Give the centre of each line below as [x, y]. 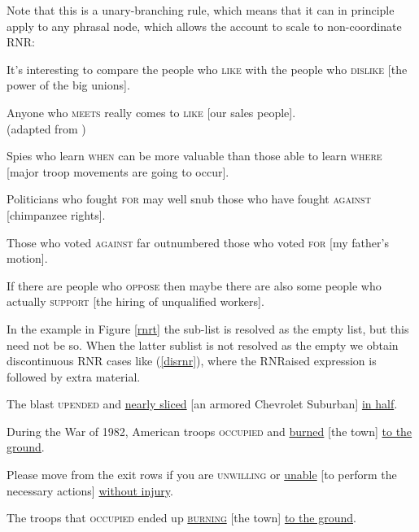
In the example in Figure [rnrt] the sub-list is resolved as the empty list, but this [208, 328]
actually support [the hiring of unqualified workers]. [135, 301]
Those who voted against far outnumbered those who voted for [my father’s [198, 242]
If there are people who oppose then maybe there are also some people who [194, 285]
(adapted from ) [46, 128]
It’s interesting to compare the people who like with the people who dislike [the [207, 69]
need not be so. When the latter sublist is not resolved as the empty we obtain [203, 344]
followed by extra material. [74, 376]
